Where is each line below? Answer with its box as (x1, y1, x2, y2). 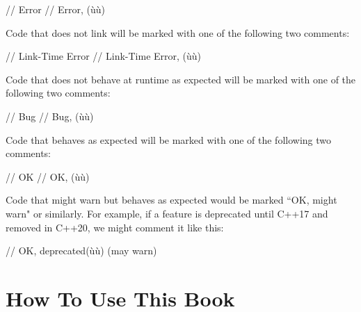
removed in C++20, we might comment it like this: (6, 220, 224, 234)
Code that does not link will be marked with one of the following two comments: (6, 25, 350, 40)
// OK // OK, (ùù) (6, 169, 90, 183)
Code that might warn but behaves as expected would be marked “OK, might (6, 192, 337, 207)
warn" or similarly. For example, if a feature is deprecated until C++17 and (6, 206, 328, 220)
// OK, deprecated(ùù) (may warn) (6, 243, 157, 258)
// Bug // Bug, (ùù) (6, 108, 94, 123)
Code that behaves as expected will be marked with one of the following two (6, 132, 331, 147)
